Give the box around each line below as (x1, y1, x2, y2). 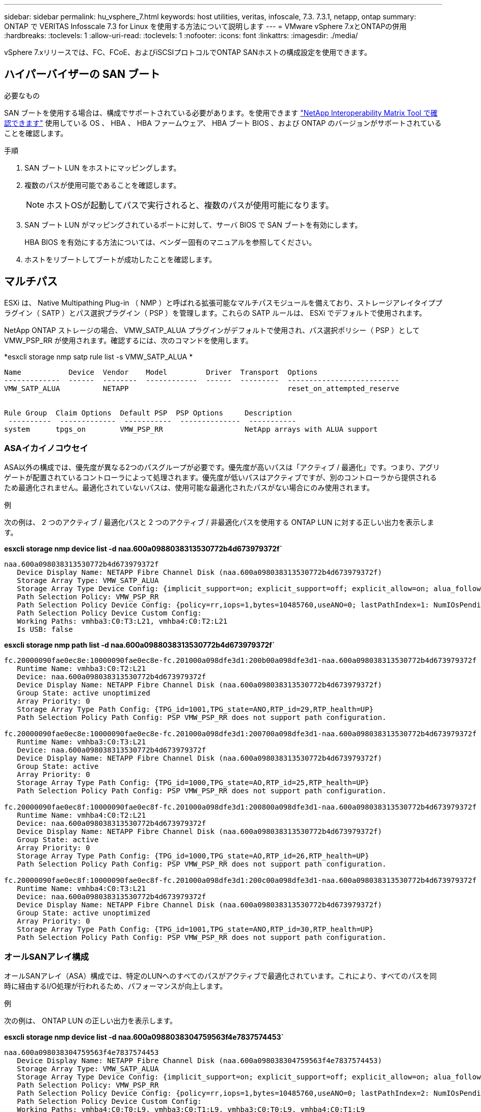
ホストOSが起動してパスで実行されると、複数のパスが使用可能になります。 (46, 200, 334, 210)
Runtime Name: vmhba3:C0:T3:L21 (17, 738, 146, 746)
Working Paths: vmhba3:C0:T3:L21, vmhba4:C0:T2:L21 (17, 617, 228, 626)
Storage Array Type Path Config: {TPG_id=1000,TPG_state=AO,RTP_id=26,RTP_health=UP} (17, 852, 369, 860)
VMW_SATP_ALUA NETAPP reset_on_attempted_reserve (4, 384, 399, 393)
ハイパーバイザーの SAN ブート (4, 68, 161, 81)
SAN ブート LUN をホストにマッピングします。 (24, 163, 181, 172)
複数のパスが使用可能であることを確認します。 (24, 180, 181, 189)
